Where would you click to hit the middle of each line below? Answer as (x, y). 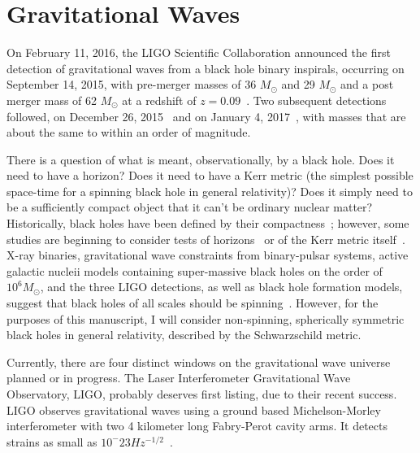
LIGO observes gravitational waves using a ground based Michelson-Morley (194, 409)
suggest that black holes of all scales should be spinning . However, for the (193, 303)
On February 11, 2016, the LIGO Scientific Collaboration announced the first (199, 52)
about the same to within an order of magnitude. (129, 132)
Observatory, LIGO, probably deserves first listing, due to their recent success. (202, 394)
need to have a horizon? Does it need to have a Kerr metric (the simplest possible (210, 175)
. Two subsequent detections (316, 100)
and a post (367, 84)
